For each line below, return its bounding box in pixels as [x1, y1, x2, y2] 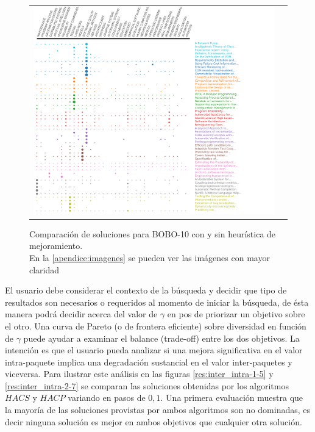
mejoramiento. [29, 239, 83, 252]
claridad [29, 263, 60, 276]
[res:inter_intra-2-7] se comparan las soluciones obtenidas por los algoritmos [5, 379, 289, 392]
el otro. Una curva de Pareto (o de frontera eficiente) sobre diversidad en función [5, 319, 306, 332]
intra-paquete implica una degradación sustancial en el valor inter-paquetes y [5, 355, 292, 368]
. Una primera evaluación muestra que [160, 391, 303, 404]
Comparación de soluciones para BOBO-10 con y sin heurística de [29, 227, 276, 240]
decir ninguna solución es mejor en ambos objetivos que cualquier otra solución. [5, 415, 302, 428]
